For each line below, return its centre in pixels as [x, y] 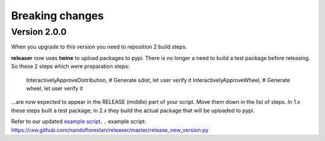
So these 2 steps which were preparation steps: [70, 67]
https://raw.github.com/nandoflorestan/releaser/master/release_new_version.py [110, 130]
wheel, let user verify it [55, 88]
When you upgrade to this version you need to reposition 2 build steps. [99, 47]
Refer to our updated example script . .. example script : [79, 121]
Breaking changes [57, 16]
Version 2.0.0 [39, 32]
